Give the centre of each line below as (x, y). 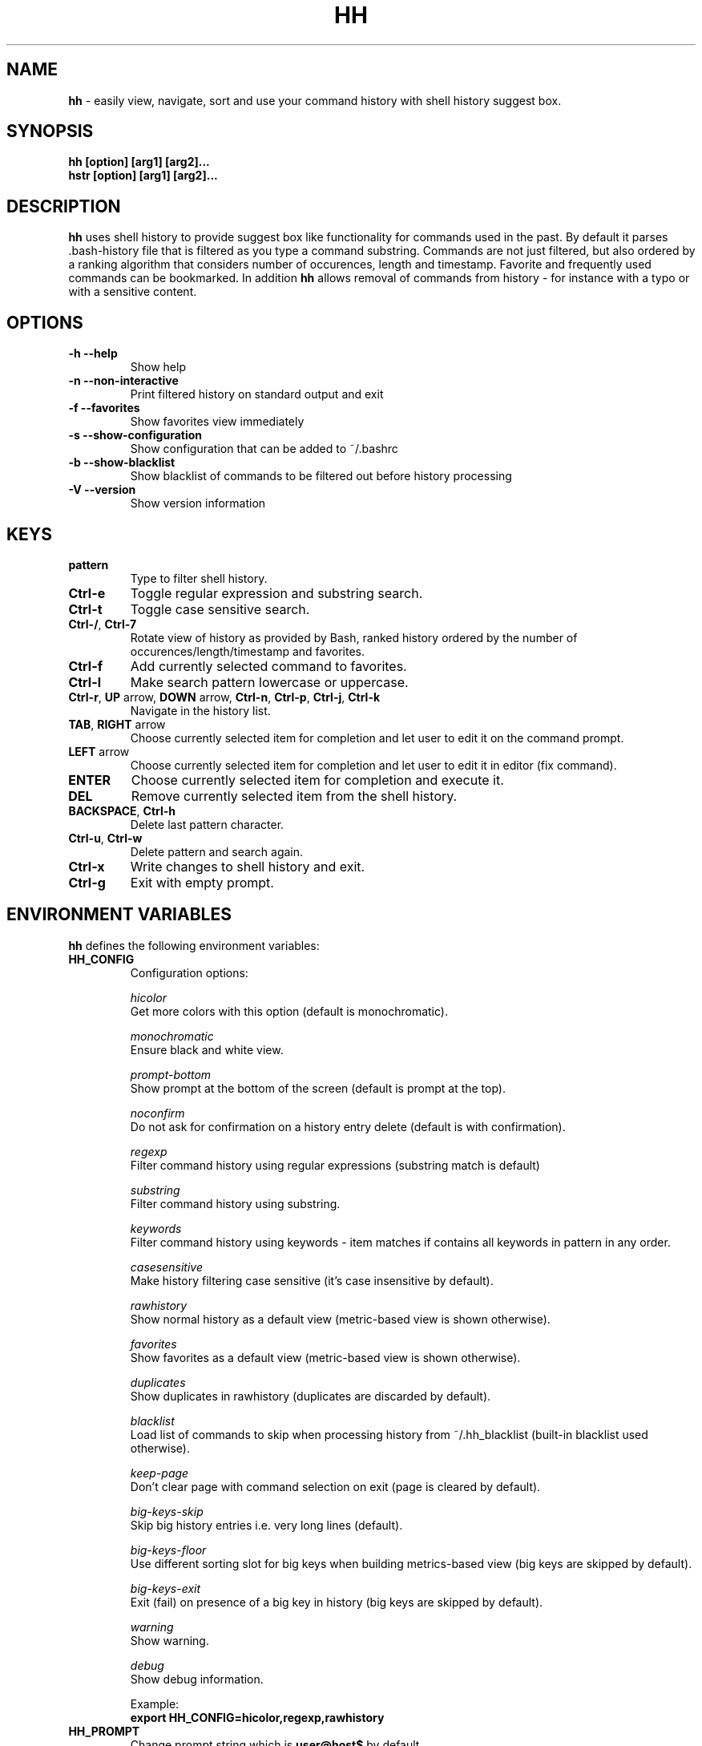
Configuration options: (189, 972)
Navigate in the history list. (200, 710)
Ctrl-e (87, 593)
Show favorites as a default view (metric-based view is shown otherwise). (325, 1357)
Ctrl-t (85, 609)
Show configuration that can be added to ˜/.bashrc (264, 449)
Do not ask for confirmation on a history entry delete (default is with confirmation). (348, 1126)
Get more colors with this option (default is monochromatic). (289, 1011)
